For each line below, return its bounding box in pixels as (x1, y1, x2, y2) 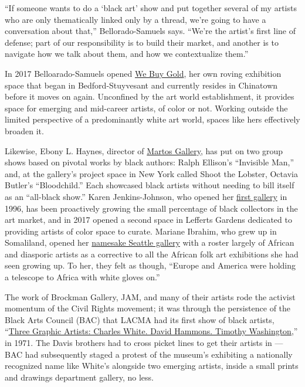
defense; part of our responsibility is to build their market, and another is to (5, 36, 279, 48)
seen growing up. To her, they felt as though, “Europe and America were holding (5, 259, 296, 271)
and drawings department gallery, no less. (5, 371, 154, 383)
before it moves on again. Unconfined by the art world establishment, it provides (5, 90, 294, 103)
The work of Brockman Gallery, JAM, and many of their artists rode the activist (5, 290, 296, 303)
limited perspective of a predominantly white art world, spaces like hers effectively (5, 113, 300, 125)
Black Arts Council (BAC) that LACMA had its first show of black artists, (5, 313, 274, 325)
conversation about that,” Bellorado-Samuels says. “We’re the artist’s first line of (5, 25, 296, 37)
